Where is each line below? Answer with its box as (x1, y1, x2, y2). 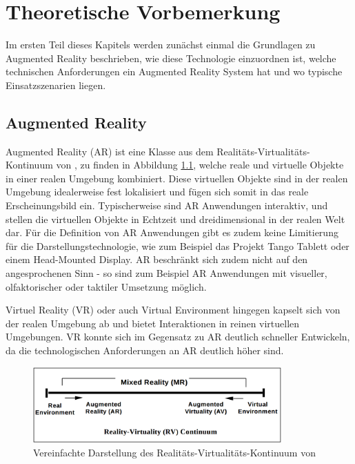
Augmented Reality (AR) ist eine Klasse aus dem (6, 144, 214, 158)
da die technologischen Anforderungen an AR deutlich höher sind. (6, 343, 284, 358)
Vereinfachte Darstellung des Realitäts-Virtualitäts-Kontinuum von (33, 445, 316, 459)
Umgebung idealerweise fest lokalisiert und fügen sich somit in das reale (6, 184, 309, 199)
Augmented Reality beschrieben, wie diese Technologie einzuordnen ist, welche (6, 50, 336, 65)
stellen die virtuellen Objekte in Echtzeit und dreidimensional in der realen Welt (6, 211, 345, 226)
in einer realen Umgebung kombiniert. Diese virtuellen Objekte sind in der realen (6, 171, 348, 185)
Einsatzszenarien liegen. (6, 77, 106, 92)
